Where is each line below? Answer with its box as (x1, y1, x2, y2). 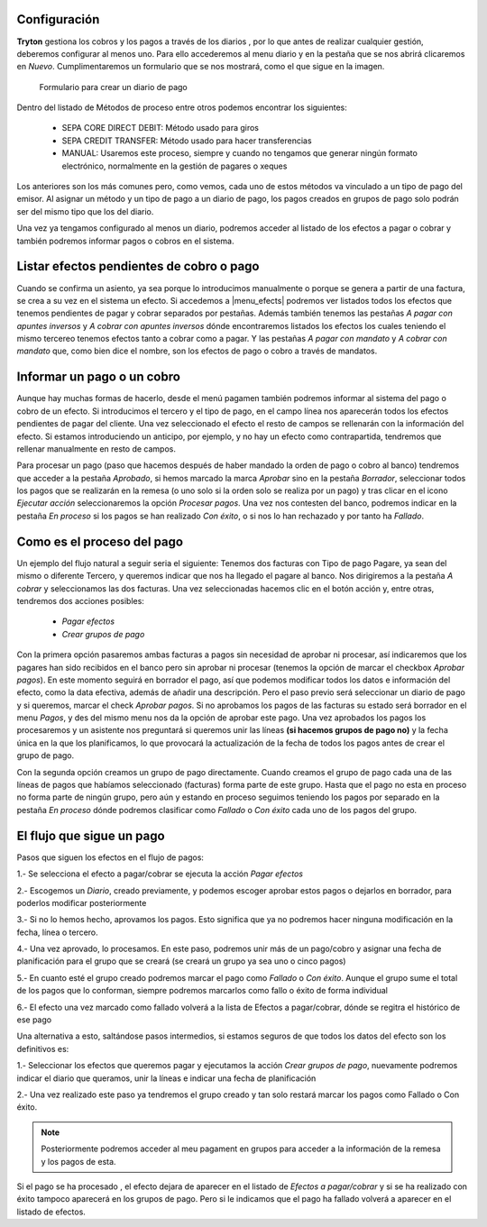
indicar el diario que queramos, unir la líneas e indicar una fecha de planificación (16, 1073, 317, 1084)
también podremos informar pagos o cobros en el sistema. (16, 235, 234, 246)
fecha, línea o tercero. (16, 927, 98, 938)
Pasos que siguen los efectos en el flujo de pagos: (16, 852, 205, 863)
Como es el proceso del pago (16, 534, 184, 549)
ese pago (16, 1014, 52, 1025)
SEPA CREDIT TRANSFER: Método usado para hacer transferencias (61, 135, 312, 146)
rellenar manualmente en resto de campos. (16, 443, 176, 454)
